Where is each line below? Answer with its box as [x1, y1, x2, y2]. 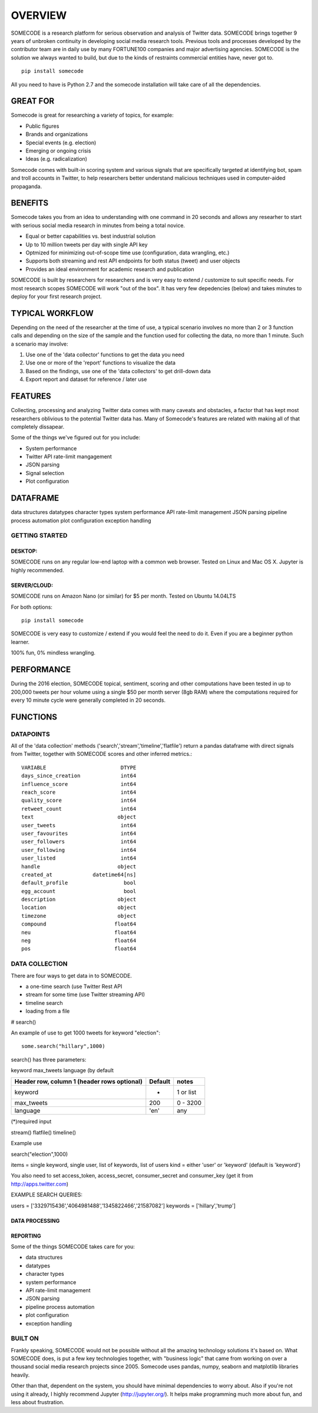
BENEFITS [11, 198, 49, 208]
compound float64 [21, 921, 137, 927]
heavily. [11, 1371, 30, 1378]
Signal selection [25, 469, 65, 476]
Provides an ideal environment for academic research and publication [25, 266, 194, 273]
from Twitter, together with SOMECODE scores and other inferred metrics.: [11, 751, 193, 758]
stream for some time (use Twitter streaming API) [25, 991, 145, 998]
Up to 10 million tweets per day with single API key [25, 241, 148, 248]
